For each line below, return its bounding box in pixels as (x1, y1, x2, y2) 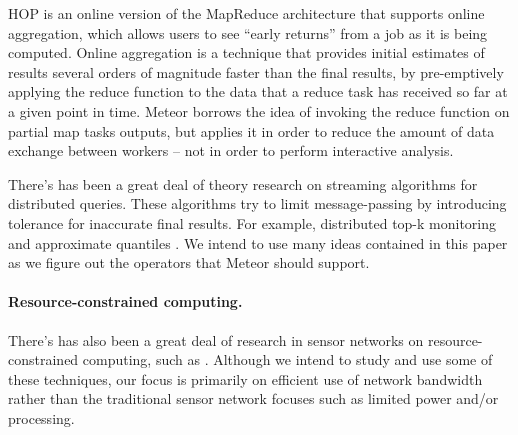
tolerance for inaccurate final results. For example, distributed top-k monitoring (8, 212, 497, 233)
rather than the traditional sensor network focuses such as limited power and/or (8, 388, 499, 409)
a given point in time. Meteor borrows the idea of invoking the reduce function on (8, 100, 510, 121)
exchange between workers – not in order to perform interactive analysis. (8, 140, 454, 161)
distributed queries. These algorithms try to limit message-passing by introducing (8, 193, 507, 214)
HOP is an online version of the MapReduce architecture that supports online (8, 3, 485, 23)
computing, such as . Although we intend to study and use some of (82, 349, 493, 370)
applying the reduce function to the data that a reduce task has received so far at (8, 81, 508, 102)
